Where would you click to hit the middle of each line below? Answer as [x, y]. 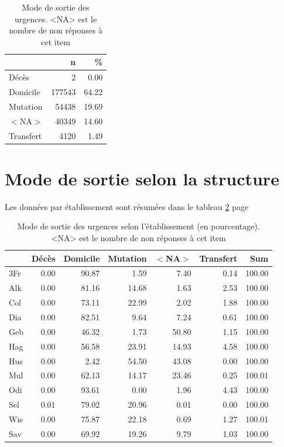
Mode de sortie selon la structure [142, 178]
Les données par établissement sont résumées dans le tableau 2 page [127, 206]
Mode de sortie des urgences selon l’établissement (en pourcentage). [138, 226]
